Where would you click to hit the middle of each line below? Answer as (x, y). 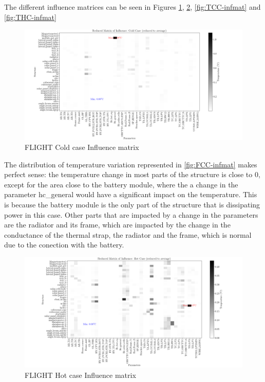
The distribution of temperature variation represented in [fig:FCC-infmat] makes (131, 164)
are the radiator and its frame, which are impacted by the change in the (117, 225)
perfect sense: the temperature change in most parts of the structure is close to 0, (132, 174)
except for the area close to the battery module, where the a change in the (121, 184)
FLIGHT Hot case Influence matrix (80, 375)
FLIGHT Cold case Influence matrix (82, 147)
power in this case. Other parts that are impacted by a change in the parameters (131, 214)
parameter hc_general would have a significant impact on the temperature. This (131, 194)
